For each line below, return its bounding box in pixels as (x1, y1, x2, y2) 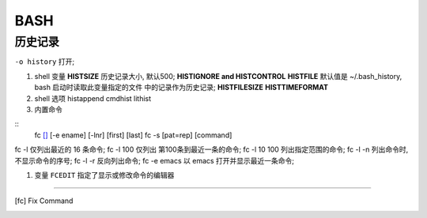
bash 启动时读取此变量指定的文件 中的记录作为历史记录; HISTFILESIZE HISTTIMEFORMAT (34, 83, 328, 92)
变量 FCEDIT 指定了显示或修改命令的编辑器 (34, 170, 175, 179)
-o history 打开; (14, 57, 75, 66)
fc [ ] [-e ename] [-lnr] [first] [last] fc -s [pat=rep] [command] (34, 130, 232, 140)
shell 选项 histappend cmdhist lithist (34, 93, 152, 103)
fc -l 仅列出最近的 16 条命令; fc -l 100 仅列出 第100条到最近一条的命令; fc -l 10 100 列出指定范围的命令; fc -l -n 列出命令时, (14, 145, 409, 154)
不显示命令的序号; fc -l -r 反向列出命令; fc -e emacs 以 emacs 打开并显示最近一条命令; (14, 156, 295, 165)
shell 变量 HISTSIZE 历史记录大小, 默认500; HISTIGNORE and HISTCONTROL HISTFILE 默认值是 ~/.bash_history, (34, 71, 402, 81)
